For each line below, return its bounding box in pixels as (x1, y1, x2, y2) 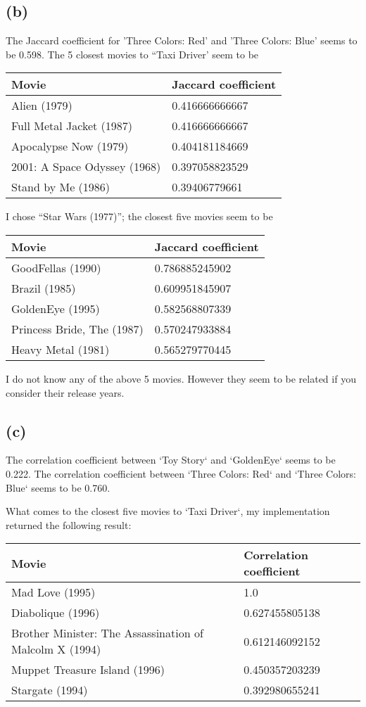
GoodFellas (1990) (11, 259, 101, 276)
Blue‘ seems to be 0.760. (6, 480, 111, 495)
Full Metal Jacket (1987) (11, 117, 133, 134)
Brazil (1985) (11, 279, 76, 296)
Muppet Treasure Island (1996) (11, 661, 165, 678)
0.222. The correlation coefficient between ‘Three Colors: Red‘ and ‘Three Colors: (6, 466, 356, 480)
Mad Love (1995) (11, 584, 96, 601)
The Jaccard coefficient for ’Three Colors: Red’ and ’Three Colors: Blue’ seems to (6, 33, 358, 48)
